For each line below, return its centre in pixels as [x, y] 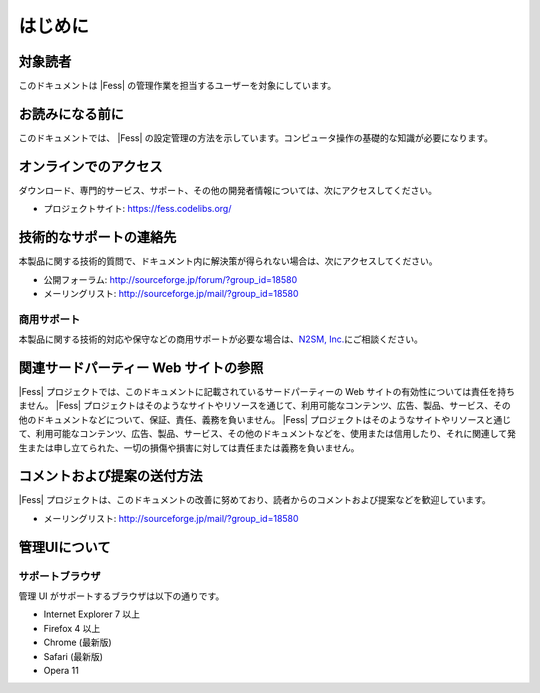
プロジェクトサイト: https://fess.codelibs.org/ [137, 209]
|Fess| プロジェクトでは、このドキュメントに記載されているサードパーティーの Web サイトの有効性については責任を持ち [266, 391]
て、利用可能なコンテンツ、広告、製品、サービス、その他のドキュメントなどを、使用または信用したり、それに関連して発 [267, 434]
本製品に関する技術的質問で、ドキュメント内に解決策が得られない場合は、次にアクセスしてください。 [228, 261]
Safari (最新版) [73, 656]
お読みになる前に [71, 113]
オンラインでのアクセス [90, 166]
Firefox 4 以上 [72, 628]
